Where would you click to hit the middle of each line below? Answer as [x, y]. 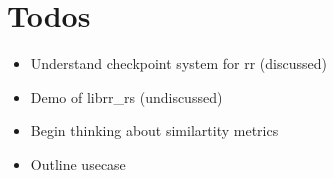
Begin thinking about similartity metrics [154, 130]
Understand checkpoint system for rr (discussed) [178, 63]
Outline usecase [78, 163]
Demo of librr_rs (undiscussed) [126, 96]
